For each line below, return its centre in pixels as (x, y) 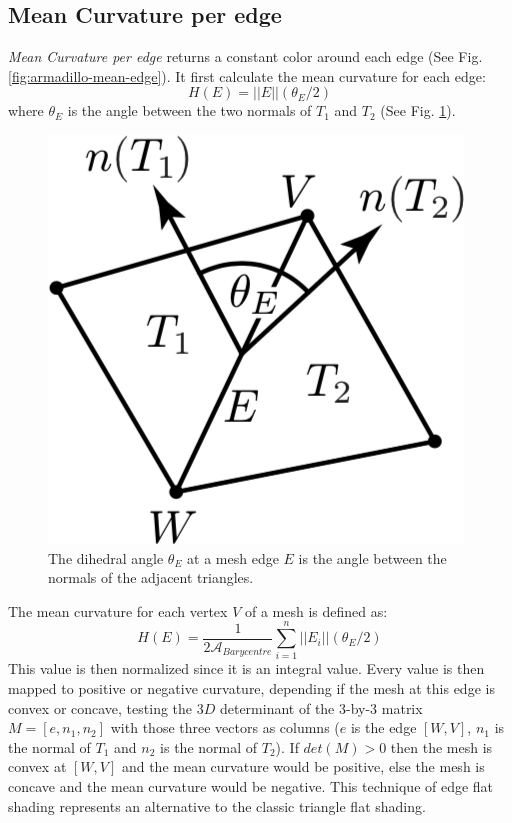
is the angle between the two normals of (189, 110)
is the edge (383, 727)
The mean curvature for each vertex (118, 610)
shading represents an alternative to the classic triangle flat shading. (217, 805)
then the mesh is (441, 746)
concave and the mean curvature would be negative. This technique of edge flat (251, 786)
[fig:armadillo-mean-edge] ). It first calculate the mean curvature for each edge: (247, 75)
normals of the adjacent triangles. (151, 577)
